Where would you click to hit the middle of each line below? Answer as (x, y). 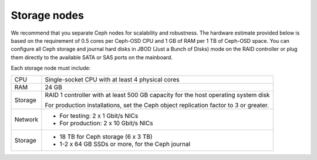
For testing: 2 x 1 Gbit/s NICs (99, 115)
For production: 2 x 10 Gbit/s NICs (106, 123)
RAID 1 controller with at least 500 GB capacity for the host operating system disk (157, 95)
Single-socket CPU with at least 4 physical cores (112, 79)
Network (26, 119)
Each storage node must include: (51, 68)
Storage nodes (48, 15)
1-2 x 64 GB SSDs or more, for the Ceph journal (125, 144)
